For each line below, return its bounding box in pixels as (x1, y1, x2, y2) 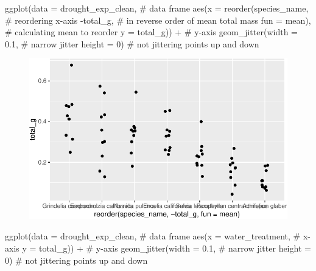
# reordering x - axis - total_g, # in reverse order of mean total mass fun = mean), (5, 13, 311, 26)
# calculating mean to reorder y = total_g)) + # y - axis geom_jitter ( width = (5, 26, 298, 38)
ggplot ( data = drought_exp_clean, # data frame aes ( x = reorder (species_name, (5, 2, 309, 14)
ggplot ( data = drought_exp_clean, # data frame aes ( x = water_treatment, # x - (5, 230, 311, 242)
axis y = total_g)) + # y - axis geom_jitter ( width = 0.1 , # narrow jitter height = (5, 241, 311, 254)
